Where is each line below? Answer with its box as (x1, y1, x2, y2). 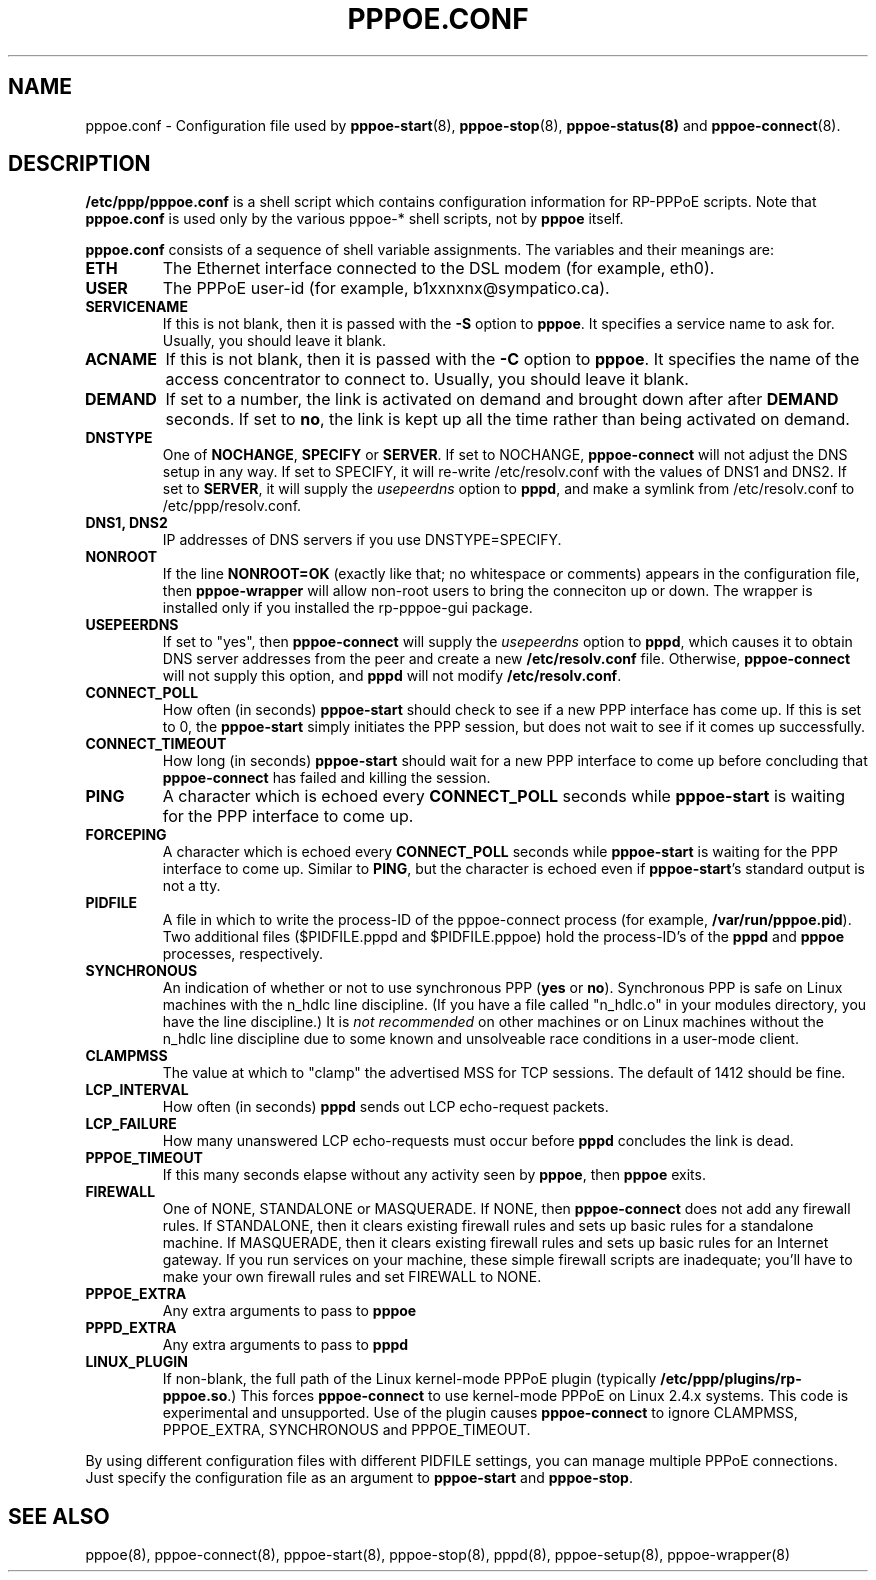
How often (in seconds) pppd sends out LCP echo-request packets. (162, 1098, 609, 1116)
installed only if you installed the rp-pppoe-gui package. (162, 599, 533, 617)
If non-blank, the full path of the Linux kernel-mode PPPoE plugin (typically (162, 1370, 657, 1388)
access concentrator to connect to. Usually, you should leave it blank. (165, 369, 689, 390)
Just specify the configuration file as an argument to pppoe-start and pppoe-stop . (85, 1469, 633, 1487)
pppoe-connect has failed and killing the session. (162, 769, 491, 787)
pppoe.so (162, 1387, 228, 1405)
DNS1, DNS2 (85, 514, 168, 532)
